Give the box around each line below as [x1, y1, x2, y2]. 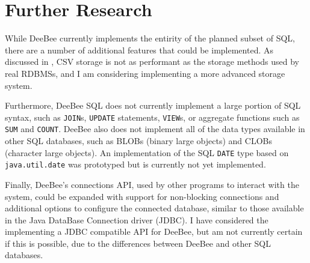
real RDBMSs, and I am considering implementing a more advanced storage [5, 67, 285, 79]
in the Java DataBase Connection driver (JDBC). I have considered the [5, 213, 268, 226]
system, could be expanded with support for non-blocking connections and [5, 190, 279, 202]
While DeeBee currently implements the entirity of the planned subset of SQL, [5, 32, 295, 44]
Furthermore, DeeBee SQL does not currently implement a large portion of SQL [5, 99, 301, 112]
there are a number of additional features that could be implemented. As [5, 43, 273, 56]
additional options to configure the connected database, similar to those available [5, 202, 304, 214]
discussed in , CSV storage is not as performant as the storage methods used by [5, 55, 299, 68]
